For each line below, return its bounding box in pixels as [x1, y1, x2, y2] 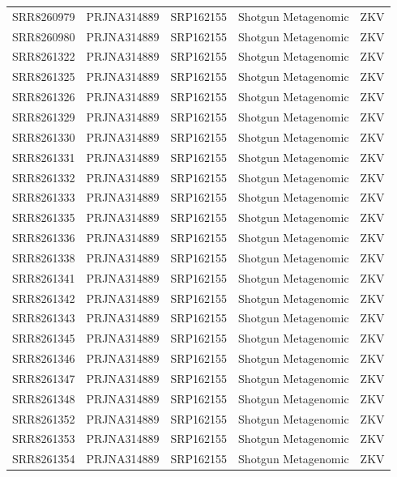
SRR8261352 [12, 410, 75, 427]
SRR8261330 [12, 128, 75, 145]
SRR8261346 [12, 350, 75, 367]
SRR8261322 [12, 48, 75, 65]
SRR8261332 [12, 168, 75, 185]
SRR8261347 [12, 369, 75, 386]
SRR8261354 [12, 450, 75, 467]
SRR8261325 [12, 68, 75, 85]
